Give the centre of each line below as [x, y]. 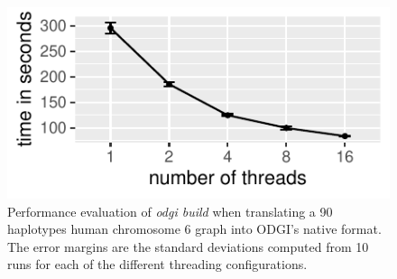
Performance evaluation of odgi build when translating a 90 [170, 211]
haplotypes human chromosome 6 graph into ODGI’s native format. [194, 229]
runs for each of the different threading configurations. [157, 264]
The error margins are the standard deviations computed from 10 [188, 246]
